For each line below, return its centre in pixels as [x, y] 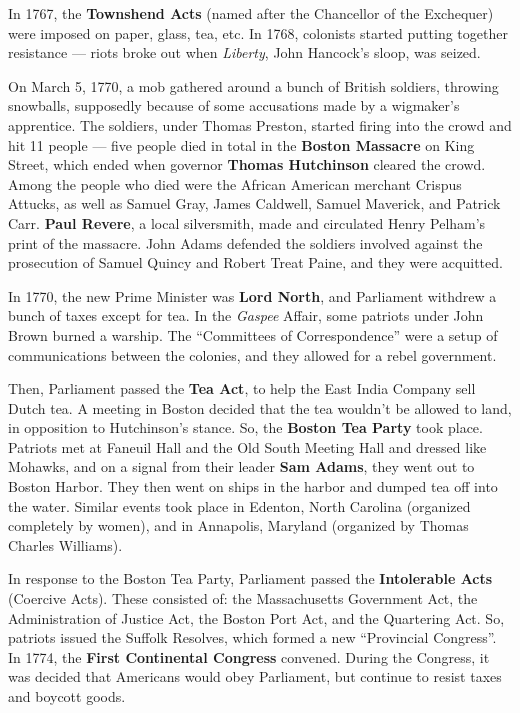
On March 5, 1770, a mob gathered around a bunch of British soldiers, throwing [253, 85]
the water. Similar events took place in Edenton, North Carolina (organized [239, 505]
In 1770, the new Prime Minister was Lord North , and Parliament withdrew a [252, 295]
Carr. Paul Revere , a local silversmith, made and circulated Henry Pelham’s [247, 222]
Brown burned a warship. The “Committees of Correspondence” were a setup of [253, 334]
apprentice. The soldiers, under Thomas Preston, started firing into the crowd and [260, 124]
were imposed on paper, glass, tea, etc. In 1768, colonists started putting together [258, 32]
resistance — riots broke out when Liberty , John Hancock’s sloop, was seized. [244, 52]
